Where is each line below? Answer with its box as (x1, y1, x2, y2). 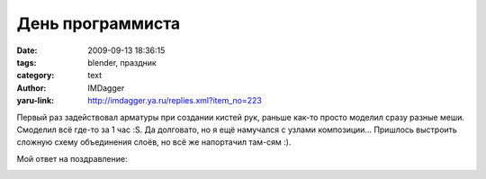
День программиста (16, 13, 181, 33)
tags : (16, 57, 37, 67)
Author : (16, 82, 47, 94)
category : (16, 70, 55, 81)
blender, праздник (87, 57, 157, 67)
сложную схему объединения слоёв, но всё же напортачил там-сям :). (16, 137, 292, 148)
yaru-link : (16, 95, 54, 106)
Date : (16, 45, 38, 56)
